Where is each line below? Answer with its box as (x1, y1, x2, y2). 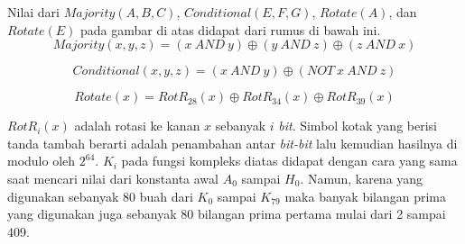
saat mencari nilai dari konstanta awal (7, 168, 219, 187)
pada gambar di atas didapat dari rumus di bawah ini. (79, 20, 381, 39)
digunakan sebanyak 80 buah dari (7, 186, 193, 205)
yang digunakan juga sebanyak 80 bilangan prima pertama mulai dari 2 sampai (7, 204, 446, 223)
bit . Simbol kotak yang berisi (278, 116, 437, 135)
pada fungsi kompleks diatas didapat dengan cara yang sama (121, 151, 458, 170)
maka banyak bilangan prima (284, 186, 447, 205)
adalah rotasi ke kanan (74, 116, 200, 135)
